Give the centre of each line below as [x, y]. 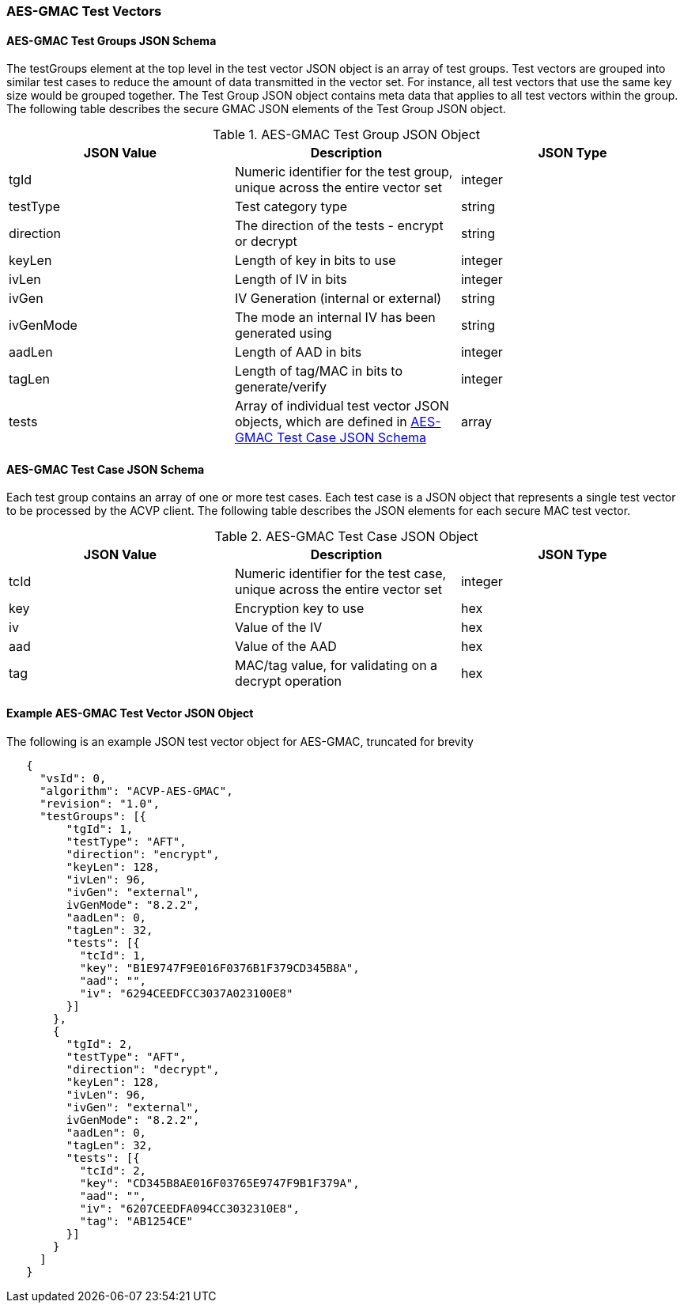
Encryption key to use [299, 609]
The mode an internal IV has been [335, 318]
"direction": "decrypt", [143, 1069]
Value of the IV [278, 628]
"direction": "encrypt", [143, 854]
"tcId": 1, [113, 955]
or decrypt [266, 242]
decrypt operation [288, 681]
